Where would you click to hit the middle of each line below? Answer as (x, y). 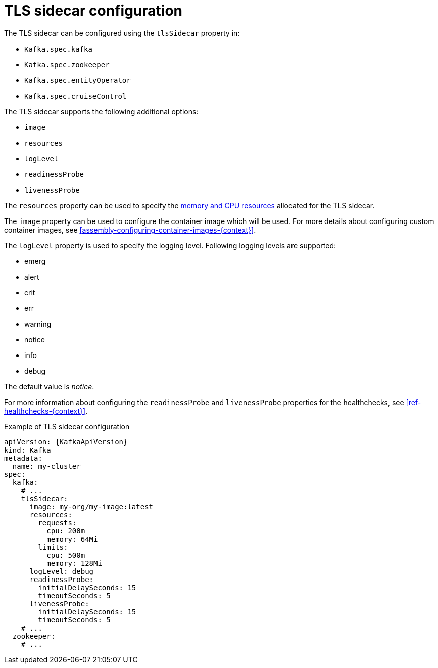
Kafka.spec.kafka (58, 49)
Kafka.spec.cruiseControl (76, 96)
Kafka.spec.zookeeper (67, 64)
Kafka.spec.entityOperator (78, 80)
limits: (53, 547)
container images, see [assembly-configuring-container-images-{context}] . (130, 230)
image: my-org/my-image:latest (91, 506)
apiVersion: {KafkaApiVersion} (66, 442)
